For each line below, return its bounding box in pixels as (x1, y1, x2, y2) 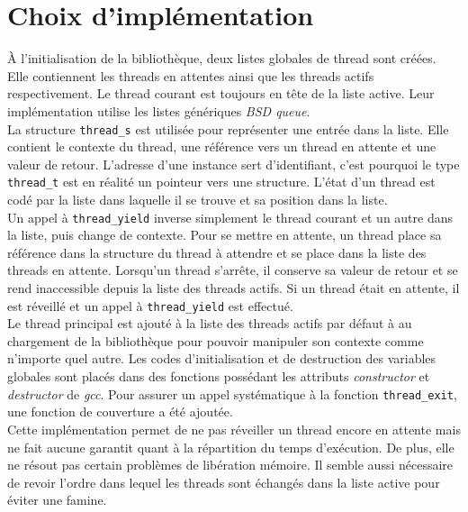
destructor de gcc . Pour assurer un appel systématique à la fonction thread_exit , (7, 384, 457, 403)
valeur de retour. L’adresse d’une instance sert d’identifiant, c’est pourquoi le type (7, 154, 460, 173)
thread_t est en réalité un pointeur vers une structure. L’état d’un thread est (7, 172, 436, 191)
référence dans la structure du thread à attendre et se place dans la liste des (7, 242, 427, 261)
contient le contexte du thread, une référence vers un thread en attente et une (7, 137, 436, 156)
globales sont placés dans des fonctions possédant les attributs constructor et (7, 367, 430, 386)
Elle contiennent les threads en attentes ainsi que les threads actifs (7, 66, 374, 85)
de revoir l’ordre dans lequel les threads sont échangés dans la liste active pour (7, 472, 440, 491)
